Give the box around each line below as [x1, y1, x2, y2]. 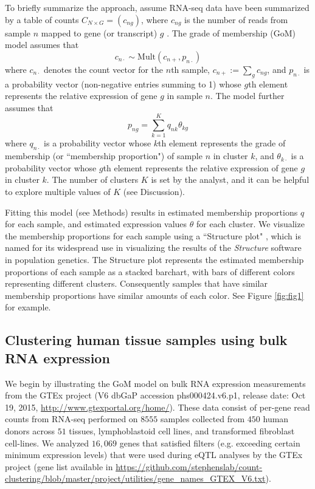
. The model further [210, 89, 285, 102]
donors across [5, 424, 55, 437]
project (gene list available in [5, 460, 113, 473]
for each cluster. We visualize [196, 217, 305, 230]
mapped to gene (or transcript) [41, 26, 157, 39]
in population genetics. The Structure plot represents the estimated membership [5, 253, 304, 266]
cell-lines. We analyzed [5, 436, 89, 449]
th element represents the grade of [158, 137, 286, 149]
